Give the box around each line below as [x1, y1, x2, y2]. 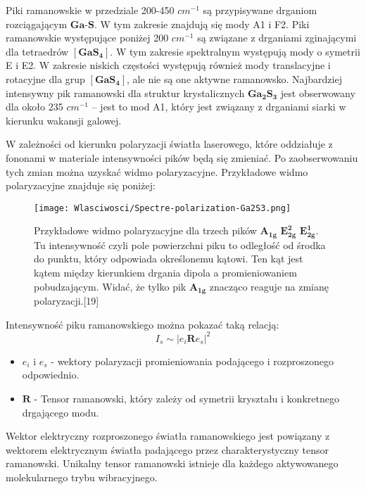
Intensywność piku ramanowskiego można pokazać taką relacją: [6, 317, 279, 331]
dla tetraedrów [6, 44, 69, 58]
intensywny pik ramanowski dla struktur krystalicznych [6, 85, 245, 100]
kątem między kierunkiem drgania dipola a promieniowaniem [34, 265, 297, 280]
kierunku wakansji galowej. [6, 113, 122, 127]
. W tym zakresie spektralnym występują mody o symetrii [110, 44, 360, 58]
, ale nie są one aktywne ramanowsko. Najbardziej [127, 71, 342, 86]
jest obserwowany [280, 85, 355, 100]
